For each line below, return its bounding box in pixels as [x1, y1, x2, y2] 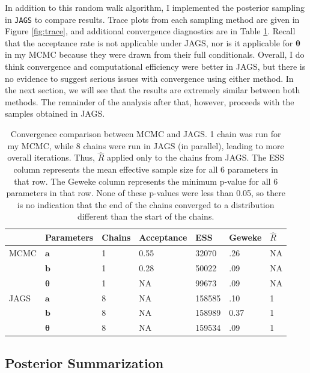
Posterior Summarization [5, 353, 164, 372]
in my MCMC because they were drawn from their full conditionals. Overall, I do [5, 48, 305, 61]
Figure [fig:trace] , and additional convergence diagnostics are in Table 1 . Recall [5, 25, 296, 37]
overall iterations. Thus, [7, 151, 95, 164]
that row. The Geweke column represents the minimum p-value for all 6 [14, 174, 278, 187]
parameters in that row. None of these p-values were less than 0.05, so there [6, 186, 285, 199]
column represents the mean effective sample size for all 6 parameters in [13, 163, 278, 175]
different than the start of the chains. [77, 210, 214, 223]
